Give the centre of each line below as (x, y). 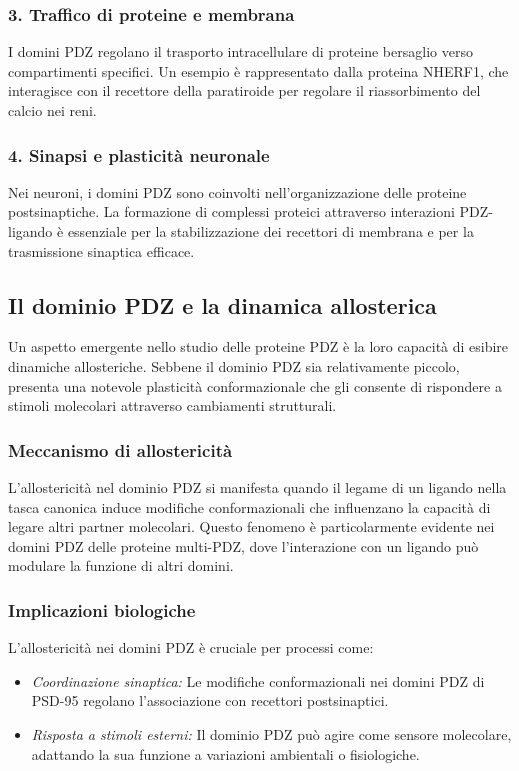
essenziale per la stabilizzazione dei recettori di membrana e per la (270, 231)
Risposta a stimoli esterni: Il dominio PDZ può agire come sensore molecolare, (271, 733)
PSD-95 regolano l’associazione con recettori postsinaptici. (210, 700)
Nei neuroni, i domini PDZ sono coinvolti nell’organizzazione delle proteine (237, 191)
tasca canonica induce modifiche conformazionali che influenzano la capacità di (249, 506)
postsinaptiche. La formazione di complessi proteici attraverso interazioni (231, 211)
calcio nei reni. (52, 110)
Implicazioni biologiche (102, 609)
